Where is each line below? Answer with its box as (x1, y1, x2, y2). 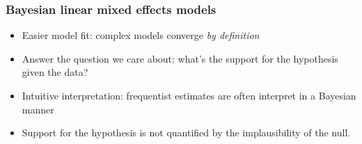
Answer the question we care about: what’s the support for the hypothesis (22, 51, 338, 65)
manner (22, 102, 54, 116)
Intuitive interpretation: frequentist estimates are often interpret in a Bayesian (22, 88, 356, 102)
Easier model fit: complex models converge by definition (22, 28, 260, 42)
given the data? (22, 65, 88, 79)
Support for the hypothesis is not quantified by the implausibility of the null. (22, 125, 351, 140)
